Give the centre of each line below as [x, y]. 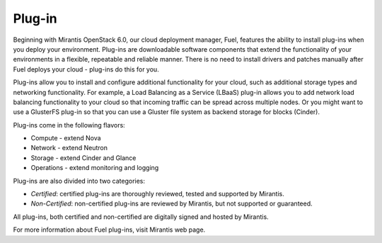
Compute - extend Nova [66, 138]
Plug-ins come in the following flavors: [69, 125]
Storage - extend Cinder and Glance [83, 158]
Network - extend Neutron [69, 148]
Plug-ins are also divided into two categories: [79, 181]
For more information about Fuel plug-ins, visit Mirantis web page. [109, 230]
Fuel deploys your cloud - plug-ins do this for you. [86, 69]
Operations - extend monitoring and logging [95, 168]
